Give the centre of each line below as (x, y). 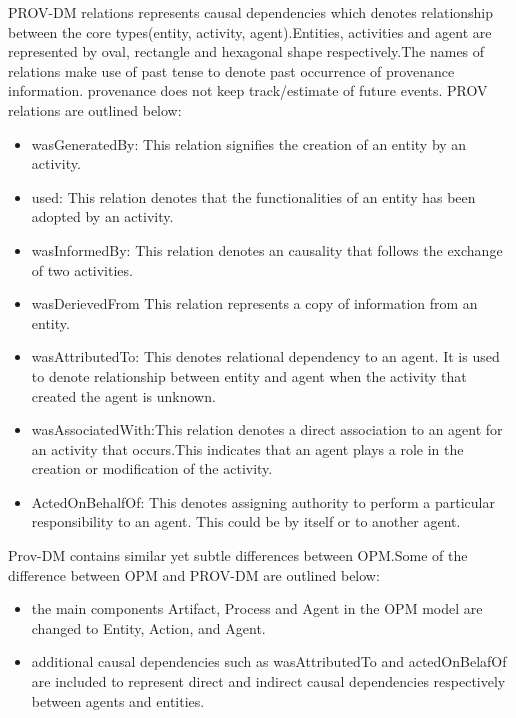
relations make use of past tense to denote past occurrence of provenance (231, 70)
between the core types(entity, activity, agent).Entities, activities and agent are (250, 31)
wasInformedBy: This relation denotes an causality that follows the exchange (267, 249)
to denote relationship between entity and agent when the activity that (249, 375)
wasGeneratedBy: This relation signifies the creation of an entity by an (249, 143)
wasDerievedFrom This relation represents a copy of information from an (254, 303)
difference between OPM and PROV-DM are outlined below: (194, 574)
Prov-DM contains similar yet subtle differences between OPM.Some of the (238, 555)
